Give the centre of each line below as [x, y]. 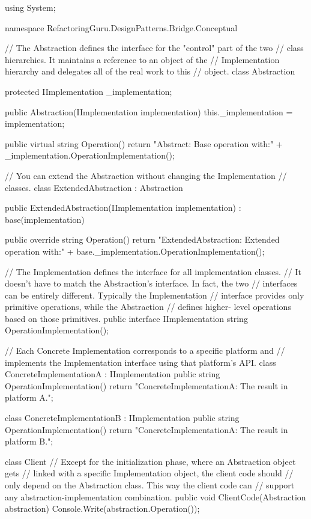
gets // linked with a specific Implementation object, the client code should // [149, 473]
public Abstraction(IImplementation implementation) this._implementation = [149, 111]
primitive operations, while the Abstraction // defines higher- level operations [148, 307]
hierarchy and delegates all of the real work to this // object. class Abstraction [150, 71]
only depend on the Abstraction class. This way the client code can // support [150, 485]
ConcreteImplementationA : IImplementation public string [113, 374]
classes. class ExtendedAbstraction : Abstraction [94, 187]
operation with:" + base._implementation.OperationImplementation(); [135, 251]
